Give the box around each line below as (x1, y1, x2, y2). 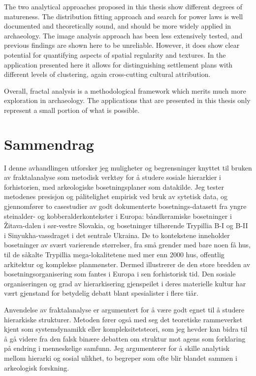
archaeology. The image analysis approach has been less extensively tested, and (4, 30, 243, 40)
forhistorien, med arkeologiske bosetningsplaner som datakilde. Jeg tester (4, 181, 224, 192)
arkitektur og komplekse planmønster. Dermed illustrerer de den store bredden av (4, 259, 251, 269)
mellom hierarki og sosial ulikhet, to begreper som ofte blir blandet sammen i (4, 352, 237, 363)
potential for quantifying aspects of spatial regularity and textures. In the (4, 49, 226, 60)
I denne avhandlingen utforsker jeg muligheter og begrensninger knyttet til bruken (4, 162, 252, 172)
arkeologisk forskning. (4, 362, 69, 373)
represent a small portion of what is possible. (4, 104, 140, 115)
